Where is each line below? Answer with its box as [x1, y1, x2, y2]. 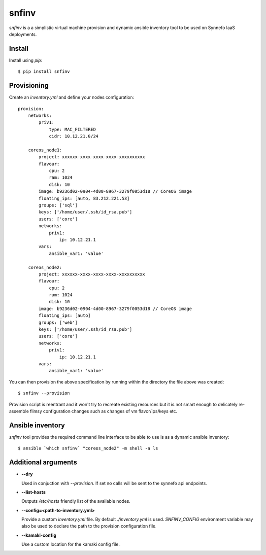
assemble [9, 408, 29, 414]
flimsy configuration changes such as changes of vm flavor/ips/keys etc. [30, 408, 177, 414]
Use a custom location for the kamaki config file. [21, 541, 120, 547]
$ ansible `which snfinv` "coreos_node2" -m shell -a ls [18, 446, 159, 451]
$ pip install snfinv [18, 69, 70, 74]
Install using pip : [9, 57, 43, 63]
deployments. [9, 31, 37, 37]
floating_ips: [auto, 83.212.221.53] [38, 195, 130, 201]
